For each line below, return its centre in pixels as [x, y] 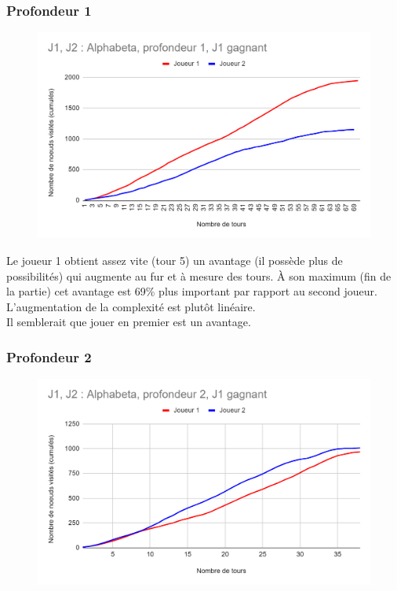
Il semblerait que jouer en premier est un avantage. [129, 322]
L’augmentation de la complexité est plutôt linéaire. [131, 306]
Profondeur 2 [49, 356]
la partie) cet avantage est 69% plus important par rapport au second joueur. [192, 291]
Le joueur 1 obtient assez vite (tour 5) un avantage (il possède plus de [175, 260]
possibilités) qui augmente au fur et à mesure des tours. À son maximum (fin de [199, 275]
